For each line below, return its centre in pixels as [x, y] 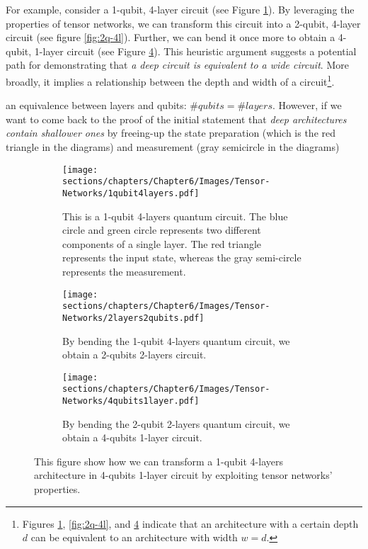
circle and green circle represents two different [162, 230]
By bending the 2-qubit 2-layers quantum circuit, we [176, 423]
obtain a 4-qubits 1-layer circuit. [132, 437]
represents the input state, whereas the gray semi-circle [182, 257]
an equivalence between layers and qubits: [96, 105]
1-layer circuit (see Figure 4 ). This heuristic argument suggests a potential [195, 51]
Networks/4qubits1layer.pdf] [131, 401]
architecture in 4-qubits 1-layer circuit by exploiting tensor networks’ [183, 475]
